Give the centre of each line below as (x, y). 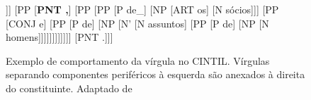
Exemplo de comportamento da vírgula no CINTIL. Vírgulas (138, 60)
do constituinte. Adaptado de (69, 88)
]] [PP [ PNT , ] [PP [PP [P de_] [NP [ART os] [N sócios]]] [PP (142, 9)
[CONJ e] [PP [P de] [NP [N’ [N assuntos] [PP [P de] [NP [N (137, 23)
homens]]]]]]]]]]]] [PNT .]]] (60, 37)
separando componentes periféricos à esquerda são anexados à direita (155, 74)
